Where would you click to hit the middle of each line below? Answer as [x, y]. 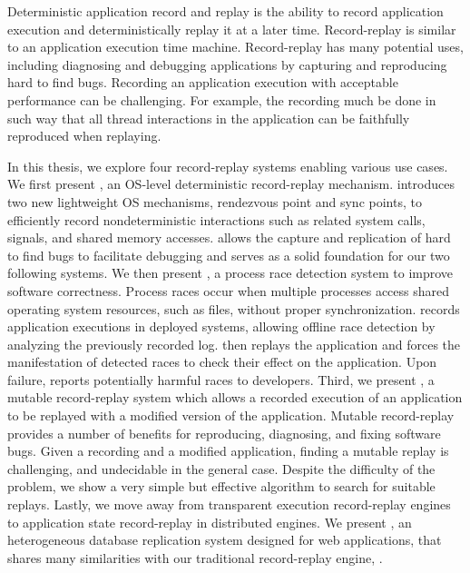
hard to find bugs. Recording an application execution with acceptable [203, 82]
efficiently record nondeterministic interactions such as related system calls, [216, 219]
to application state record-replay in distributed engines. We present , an [210, 522]
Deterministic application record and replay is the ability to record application [225, 11]
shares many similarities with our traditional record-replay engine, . [195, 557]
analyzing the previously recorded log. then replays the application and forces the [234, 344]
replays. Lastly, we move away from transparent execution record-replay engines [229, 504]
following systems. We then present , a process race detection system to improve [230, 273]
